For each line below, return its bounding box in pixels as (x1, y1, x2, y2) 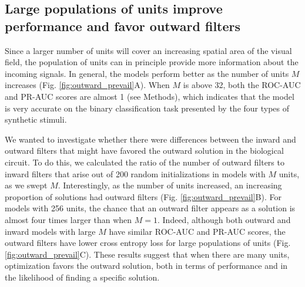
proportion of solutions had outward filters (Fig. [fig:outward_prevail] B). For (5, 190, 281, 202)
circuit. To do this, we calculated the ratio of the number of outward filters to (5, 156, 284, 168)
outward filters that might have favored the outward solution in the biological (5, 144, 284, 157)
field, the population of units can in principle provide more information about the (5, 56, 299, 68)
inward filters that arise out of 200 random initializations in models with (5, 167, 266, 180)
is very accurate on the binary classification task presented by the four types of (5, 102, 290, 114)
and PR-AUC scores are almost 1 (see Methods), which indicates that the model (5, 90, 294, 102)
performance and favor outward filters (5, 16, 241, 35)
